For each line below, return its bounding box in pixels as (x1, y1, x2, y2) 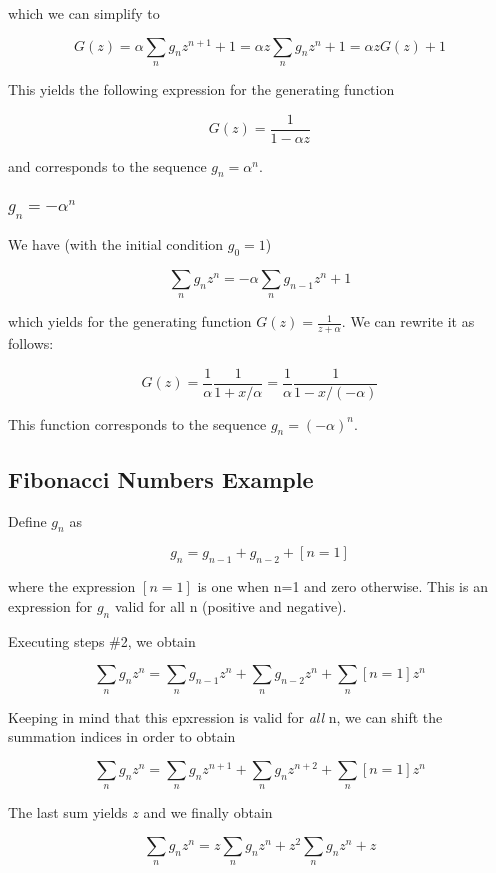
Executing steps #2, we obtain (8, 630, 196, 651)
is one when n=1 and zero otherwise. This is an (197, 576, 488, 597)
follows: (8, 332, 54, 353)
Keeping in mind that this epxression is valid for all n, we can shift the (8, 706, 443, 727)
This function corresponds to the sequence (8, 413, 267, 434)
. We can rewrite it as (341, 311, 475, 332)
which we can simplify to (8, 3, 160, 23)
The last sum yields (8, 802, 128, 823)
